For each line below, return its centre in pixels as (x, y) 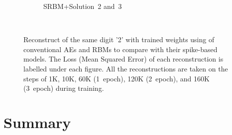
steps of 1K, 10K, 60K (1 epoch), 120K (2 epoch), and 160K (116, 78)
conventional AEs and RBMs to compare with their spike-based (120, 49)
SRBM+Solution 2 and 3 (83, 6)
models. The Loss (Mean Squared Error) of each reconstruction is (123, 59)
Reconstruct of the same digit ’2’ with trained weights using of (119, 39)
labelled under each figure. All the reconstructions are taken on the (126, 68)
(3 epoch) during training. (64, 88)
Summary (37, 122)
